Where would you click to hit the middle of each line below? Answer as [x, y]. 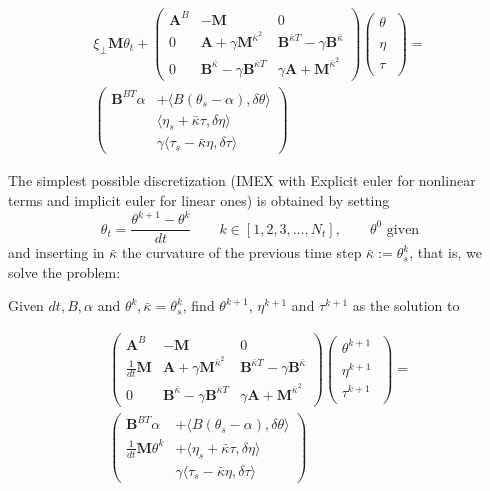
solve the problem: [64, 271]
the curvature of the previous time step [241, 252]
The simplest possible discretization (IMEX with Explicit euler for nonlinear [242, 180]
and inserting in [56, 252]
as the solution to [406, 305]
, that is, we [445, 252]
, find [198, 305]
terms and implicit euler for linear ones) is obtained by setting [199, 200]
